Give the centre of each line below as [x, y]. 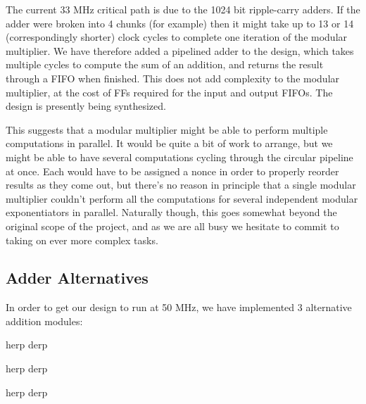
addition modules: [44, 321]
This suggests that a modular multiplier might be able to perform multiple [167, 129]
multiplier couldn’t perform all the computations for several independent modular [182, 198]
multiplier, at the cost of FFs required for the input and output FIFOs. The [169, 92]
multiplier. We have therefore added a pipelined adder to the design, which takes [180, 50]
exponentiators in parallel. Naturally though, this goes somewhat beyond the [171, 212]
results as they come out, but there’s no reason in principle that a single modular [181, 185]
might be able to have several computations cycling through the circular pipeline [179, 157]
